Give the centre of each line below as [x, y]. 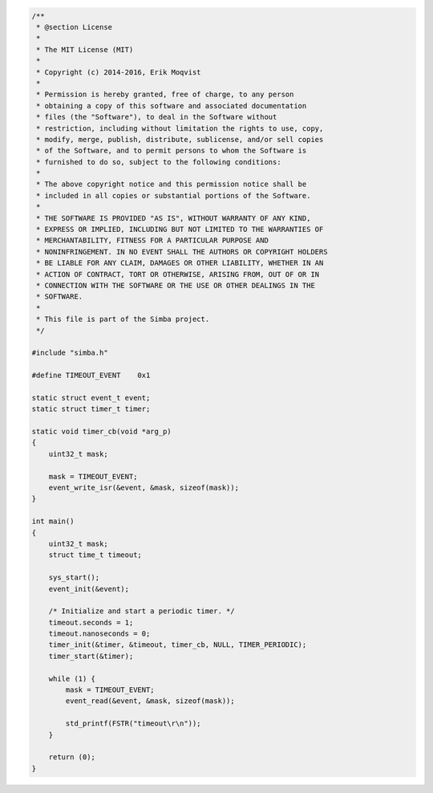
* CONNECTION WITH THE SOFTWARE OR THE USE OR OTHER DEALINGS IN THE [176, 285]
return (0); [72, 757]
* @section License [74, 27]
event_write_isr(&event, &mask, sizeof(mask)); [144, 488]
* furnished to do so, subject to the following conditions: [159, 162]
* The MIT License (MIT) [85, 49]
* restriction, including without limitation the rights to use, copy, [180, 128]
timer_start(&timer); [91, 656]
